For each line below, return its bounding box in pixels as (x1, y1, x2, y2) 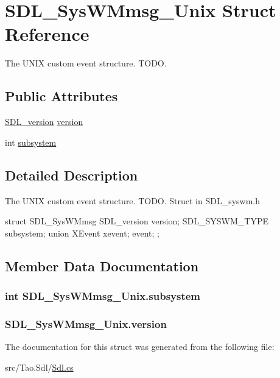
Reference (5, 21, 89, 46)
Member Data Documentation (5, 256, 199, 275)
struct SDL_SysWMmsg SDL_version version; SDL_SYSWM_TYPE (5, 215, 269, 227)
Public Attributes (5, 87, 118, 105)
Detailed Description (5, 165, 138, 184)
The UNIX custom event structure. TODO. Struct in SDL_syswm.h (5, 194, 261, 207)
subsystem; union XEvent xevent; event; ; (5, 226, 159, 239)
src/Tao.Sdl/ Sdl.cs (5, 360, 74, 373)
